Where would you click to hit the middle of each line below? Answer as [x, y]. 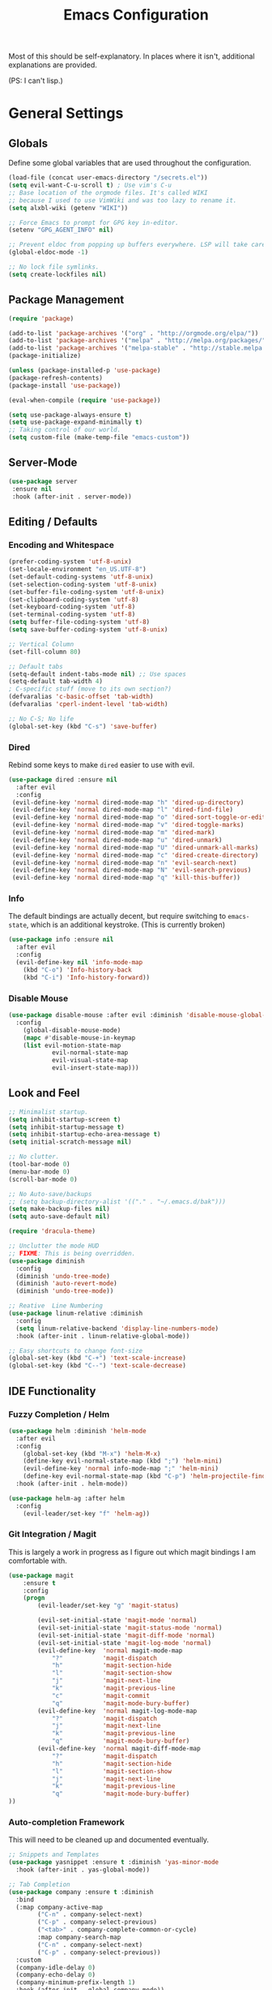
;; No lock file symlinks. [54, 267]
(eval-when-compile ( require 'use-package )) [85, 400]
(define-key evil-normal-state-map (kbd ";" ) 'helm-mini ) [123, 1461]
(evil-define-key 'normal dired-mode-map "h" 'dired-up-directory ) [128, 802]
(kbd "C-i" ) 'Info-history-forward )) [87, 977]
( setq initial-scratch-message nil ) [70, 1142]
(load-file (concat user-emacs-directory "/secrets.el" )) [108, 178]
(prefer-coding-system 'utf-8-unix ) [70, 562]
